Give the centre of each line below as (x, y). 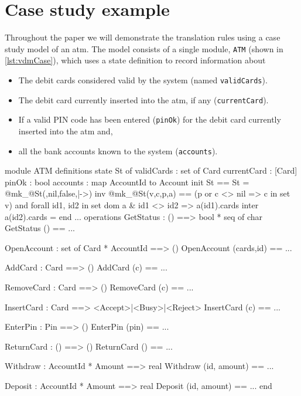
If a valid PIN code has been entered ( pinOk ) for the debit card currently (150, 119)
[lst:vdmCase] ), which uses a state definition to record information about (135, 60)
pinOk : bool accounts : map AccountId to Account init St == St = (127, 182)
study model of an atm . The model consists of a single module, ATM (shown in (144, 48)
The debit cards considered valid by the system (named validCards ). (143, 79)
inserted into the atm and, (66, 131)
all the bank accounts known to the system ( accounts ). (118, 150)
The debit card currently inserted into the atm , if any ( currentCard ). (143, 99)
